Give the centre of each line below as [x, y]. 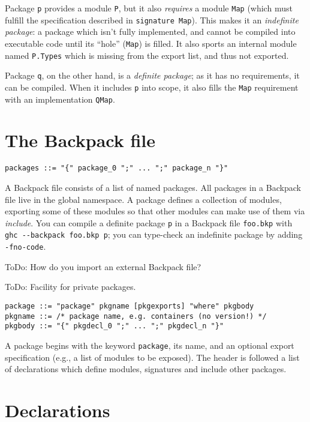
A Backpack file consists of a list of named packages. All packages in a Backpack [153, 187]
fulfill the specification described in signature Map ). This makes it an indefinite [152, 20]
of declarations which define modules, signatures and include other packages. [146, 369]
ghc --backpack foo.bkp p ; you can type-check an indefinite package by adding [154, 234]
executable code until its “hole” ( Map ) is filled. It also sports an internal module [151, 43]
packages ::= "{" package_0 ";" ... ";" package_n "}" [117, 168]
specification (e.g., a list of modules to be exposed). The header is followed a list [152, 357]
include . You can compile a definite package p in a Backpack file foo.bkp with [149, 222]
